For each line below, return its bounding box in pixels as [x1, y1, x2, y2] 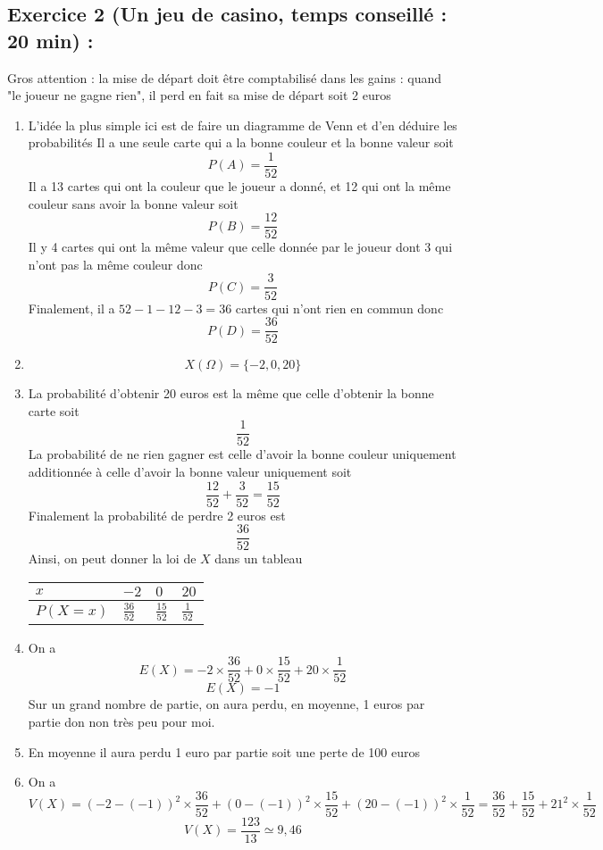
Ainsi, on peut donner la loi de [28, 549, 197, 568]
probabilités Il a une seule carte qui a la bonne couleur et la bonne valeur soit [28, 133, 454, 152]
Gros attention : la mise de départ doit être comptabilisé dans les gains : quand [7, 68, 441, 87]
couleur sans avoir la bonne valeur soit [28, 194, 239, 212]
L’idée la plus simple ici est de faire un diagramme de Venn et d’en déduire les [28, 115, 457, 134]
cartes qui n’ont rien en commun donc [235, 298, 444, 317]
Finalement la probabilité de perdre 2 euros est [28, 505, 286, 524]
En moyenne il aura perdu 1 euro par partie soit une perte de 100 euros [28, 742, 420, 761]
